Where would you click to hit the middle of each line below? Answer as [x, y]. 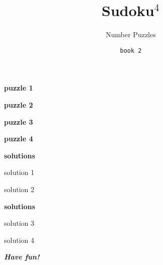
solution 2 [19, 189]
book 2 [131, 51]
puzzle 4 [19, 139]
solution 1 [19, 172]
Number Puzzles [131, 34]
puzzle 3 [19, 121]
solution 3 [19, 223]
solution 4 [19, 240]
